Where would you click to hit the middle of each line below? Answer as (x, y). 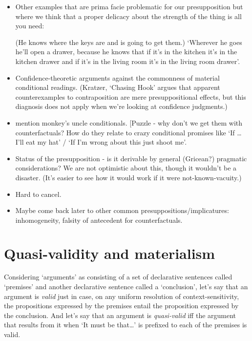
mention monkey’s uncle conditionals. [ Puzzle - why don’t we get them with (129, 122)
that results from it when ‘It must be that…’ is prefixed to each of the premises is (126, 325)
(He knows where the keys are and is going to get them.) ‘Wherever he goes (129, 42)
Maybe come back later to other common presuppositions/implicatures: (122, 210)
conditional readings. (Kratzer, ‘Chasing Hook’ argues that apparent (118, 87)
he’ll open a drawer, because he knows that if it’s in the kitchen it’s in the (126, 52)
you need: (30, 26)
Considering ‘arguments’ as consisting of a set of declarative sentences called (118, 277)
